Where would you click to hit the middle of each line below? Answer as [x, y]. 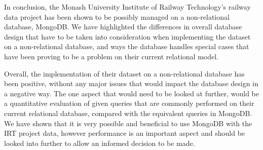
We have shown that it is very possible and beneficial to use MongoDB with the [128, 123]
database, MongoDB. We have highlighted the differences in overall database [123, 27]
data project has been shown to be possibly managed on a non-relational [117, 16]
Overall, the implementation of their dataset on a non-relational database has [124, 73]
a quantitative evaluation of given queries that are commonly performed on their [129, 103]
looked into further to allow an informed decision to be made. [100, 143]
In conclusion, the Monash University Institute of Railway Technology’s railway [127, 7]
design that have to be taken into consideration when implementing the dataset [127, 36]
